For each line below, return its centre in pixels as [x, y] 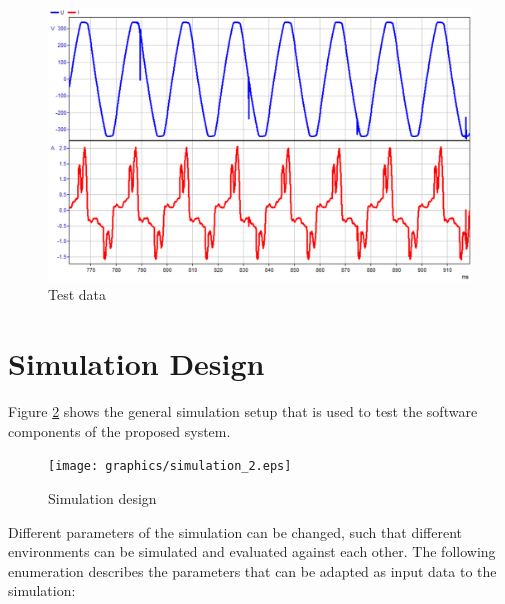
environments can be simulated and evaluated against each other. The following [252, 551]
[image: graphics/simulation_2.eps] [170, 466]
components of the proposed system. [119, 430]
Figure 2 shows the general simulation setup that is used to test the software [243, 411]
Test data [77, 294]
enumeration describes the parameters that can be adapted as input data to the [252, 570]
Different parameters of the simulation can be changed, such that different [235, 531]
